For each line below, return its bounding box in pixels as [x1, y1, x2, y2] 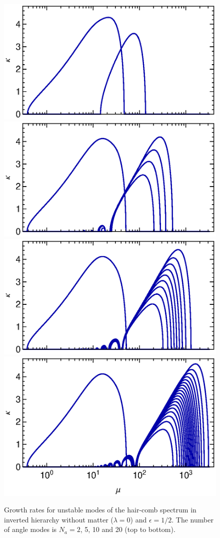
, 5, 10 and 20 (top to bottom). [80, 524, 175, 534]
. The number [171, 514, 213, 524]
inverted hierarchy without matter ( [4, 514, 113, 524]
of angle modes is [4, 524, 57, 534]
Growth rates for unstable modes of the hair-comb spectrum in [4, 504, 196, 515]
